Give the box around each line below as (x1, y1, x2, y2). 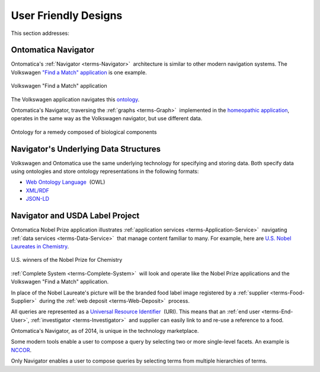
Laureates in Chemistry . (11, 243, 69, 250)
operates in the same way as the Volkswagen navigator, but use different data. (11, 115, 203, 122)
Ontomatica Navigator (11, 45, 95, 55)
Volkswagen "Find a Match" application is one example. (11, 69, 148, 76)
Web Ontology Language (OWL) (25, 178, 105, 186)
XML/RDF (25, 187, 50, 194)
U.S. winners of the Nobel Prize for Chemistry (11, 256, 123, 264)
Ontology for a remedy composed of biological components (11, 128, 157, 136)
